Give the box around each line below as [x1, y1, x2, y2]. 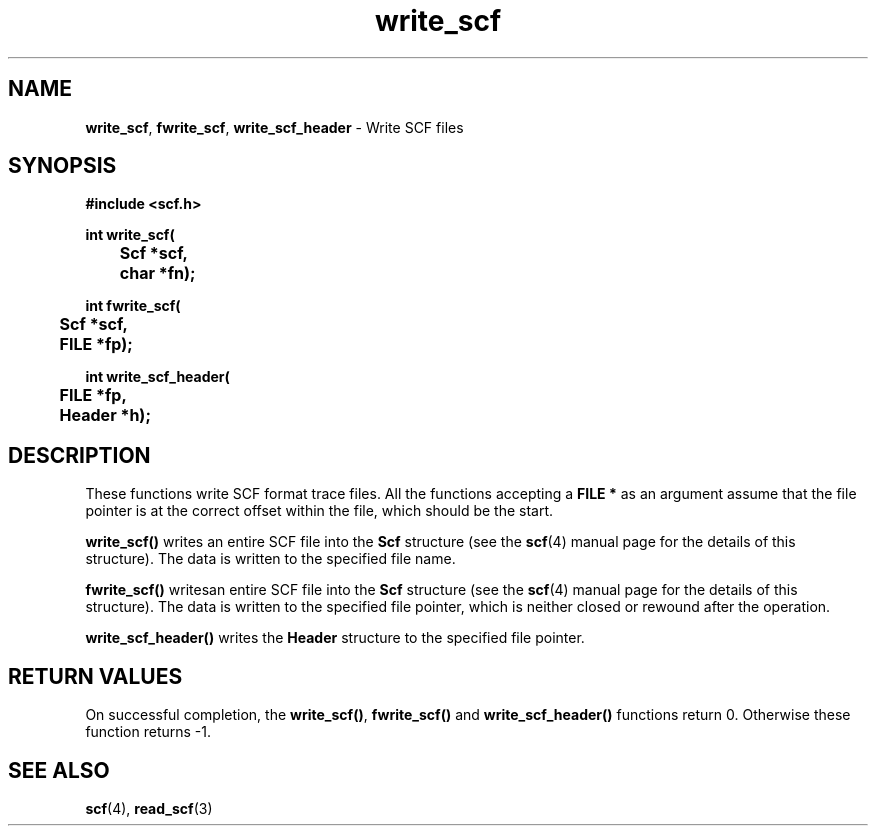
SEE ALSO [8, 757, 110, 783]
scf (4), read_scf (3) [85, 799, 213, 817]
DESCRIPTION [8, 442, 151, 468]
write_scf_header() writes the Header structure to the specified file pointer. [85, 629, 585, 647]
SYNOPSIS [8, 153, 117, 179]
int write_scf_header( [85, 368, 230, 386]
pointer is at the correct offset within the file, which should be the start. [85, 502, 554, 520]
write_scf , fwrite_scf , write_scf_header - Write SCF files [85, 118, 464, 136]
